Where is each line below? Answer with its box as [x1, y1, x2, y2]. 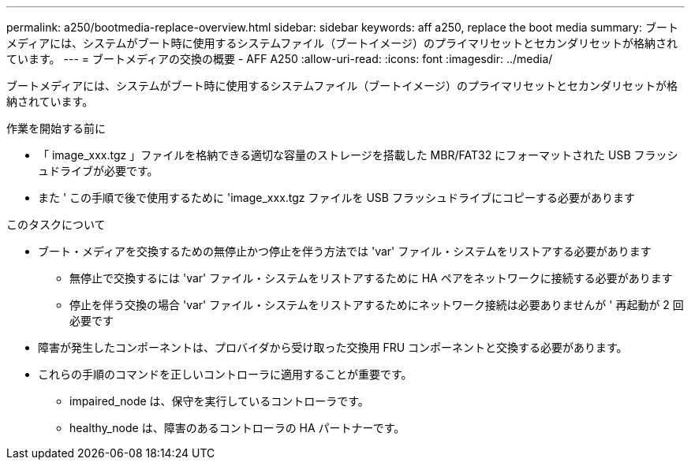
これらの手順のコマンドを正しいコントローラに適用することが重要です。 [38, 367, 413, 381]
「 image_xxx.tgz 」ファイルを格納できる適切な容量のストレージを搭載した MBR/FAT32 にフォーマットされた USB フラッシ [38, 148, 678, 162]
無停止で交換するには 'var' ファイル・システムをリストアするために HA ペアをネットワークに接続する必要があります [69, 271, 673, 285]
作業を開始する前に [6, 121, 106, 135]
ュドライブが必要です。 [38, 164, 159, 177]
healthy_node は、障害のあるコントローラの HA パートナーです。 [69, 421, 405, 434]
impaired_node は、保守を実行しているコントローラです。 [69, 394, 369, 408]
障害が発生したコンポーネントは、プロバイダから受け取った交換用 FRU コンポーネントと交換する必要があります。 [38, 341, 628, 354]
